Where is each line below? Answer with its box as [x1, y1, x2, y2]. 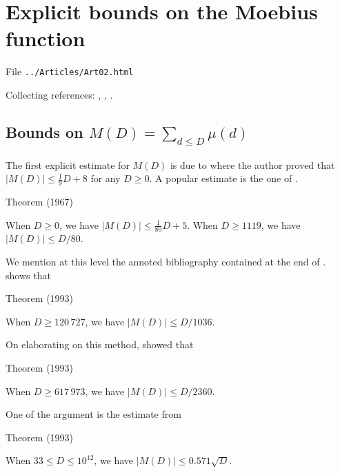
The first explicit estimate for [6, 157, 130, 172]
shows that [6, 268, 51, 282]
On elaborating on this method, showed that [6, 337, 194, 352]
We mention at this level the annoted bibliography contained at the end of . [6, 254, 326, 268]
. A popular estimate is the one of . [149, 171, 298, 185]
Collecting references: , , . [6, 87, 113, 101]
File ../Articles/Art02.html [6, 64, 134, 79]
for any [90, 171, 121, 185]
